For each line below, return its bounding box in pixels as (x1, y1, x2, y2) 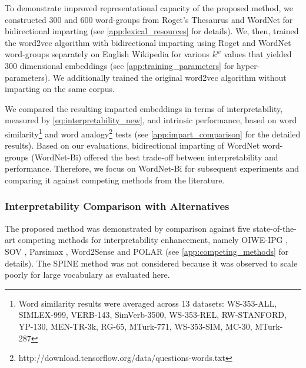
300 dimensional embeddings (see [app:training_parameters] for (5, 59, 234, 71)
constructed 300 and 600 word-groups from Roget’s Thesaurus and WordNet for (5, 13, 293, 25)
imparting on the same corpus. (5, 83, 115, 95)
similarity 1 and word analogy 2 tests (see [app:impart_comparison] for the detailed (5, 126, 301, 140)
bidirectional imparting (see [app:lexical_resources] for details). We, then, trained (5, 25, 299, 37)
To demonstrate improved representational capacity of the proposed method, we (5, 2, 294, 14)
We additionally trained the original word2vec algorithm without (52, 71, 287, 83)
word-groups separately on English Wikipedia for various (5, 48, 210, 60)
